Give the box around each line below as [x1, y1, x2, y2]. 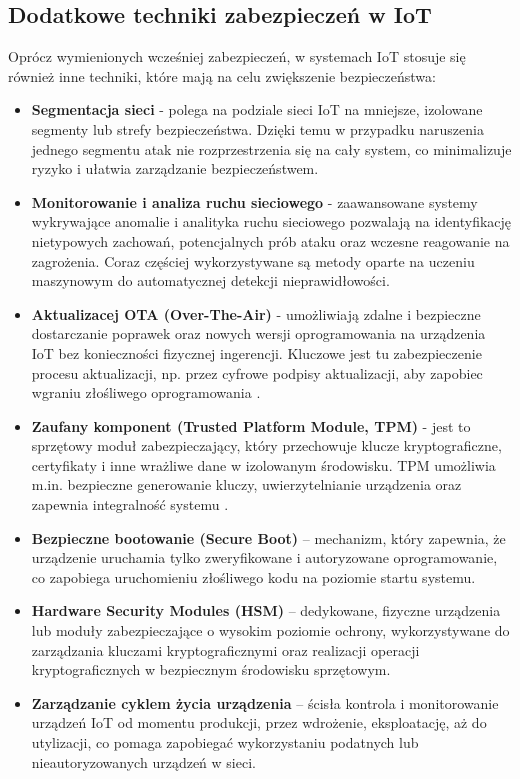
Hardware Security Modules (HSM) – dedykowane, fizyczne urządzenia [31, 600, 501, 621]
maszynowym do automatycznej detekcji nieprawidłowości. [31, 270, 390, 291]
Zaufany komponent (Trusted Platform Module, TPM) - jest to [31, 415, 471, 436]
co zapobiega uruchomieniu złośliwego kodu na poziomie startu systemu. [31, 566, 476, 587]
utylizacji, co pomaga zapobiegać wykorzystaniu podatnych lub [31, 732, 419, 753]
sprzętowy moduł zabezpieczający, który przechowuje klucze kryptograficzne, [31, 435, 502, 456]
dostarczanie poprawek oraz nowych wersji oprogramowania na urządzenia [31, 323, 486, 344]
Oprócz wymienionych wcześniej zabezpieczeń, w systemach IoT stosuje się [8, 46, 466, 67]
